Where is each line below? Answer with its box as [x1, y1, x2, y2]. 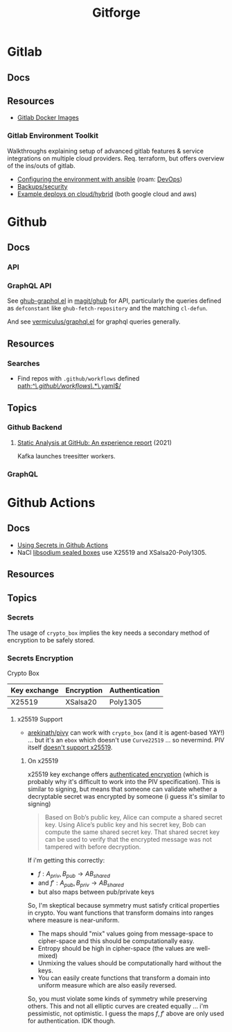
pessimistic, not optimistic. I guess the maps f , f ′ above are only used [27, 1009, 224, 1017]
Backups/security [17, 182, 68, 190]
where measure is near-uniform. [27, 915, 120, 924]
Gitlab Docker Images [17, 113, 80, 122]
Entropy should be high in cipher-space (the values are [37, 944, 195, 952]
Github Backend [7, 422, 62, 432]
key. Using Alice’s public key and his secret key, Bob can [44, 821, 206, 829]
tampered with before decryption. [44, 842, 141, 851]
